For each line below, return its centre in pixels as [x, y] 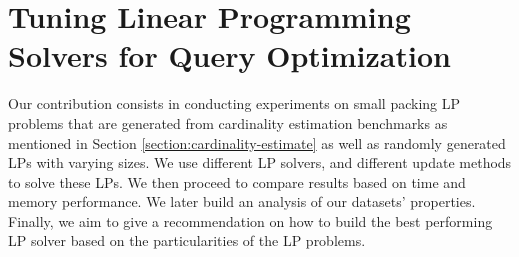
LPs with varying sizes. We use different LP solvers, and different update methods [260, 162]
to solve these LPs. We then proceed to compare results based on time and [237, 181]
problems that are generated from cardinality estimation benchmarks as [228, 122]
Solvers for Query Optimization [229, 55]
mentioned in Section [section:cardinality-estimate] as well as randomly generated [257, 142]
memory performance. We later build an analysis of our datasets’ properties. [242, 201]
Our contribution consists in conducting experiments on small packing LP [234, 103]
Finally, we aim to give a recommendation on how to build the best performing [250, 220]
